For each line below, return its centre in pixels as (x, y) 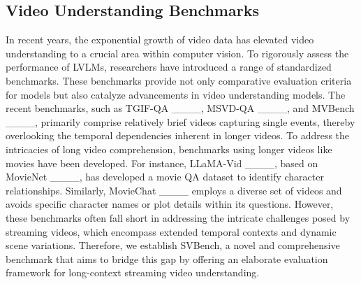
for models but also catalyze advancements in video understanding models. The (176, 94)
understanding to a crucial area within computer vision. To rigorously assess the (177, 53)
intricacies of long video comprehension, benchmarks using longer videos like (169, 149)
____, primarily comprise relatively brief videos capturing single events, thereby (180, 121)
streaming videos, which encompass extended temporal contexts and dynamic (171, 231)
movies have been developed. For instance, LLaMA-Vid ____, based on (162, 163)
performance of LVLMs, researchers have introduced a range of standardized (169, 67)
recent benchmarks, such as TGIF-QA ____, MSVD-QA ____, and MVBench (180, 108)
